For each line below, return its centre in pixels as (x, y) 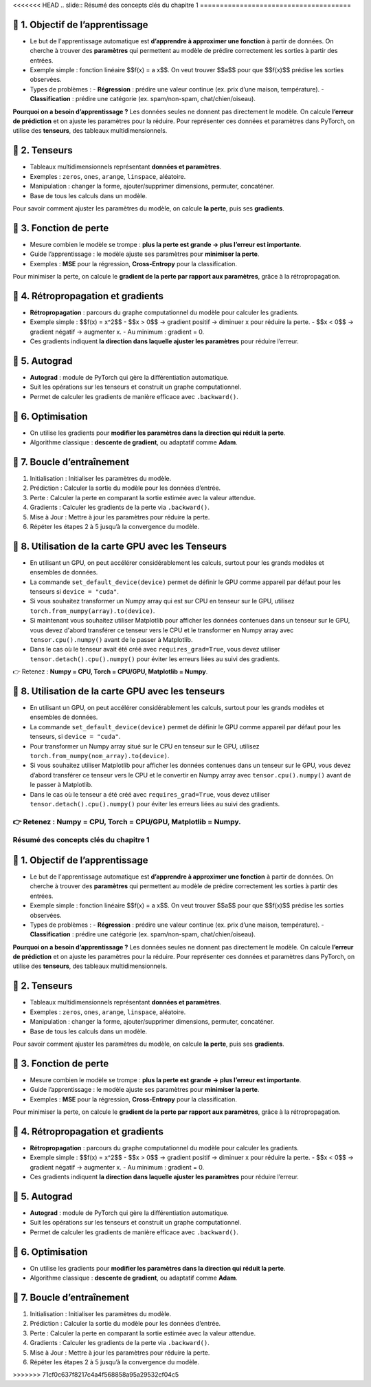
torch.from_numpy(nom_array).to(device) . (100, 755)
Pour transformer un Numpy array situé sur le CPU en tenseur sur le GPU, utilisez (145, 746)
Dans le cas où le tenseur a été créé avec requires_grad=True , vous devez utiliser (150, 794)
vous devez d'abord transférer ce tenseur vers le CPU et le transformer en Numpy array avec (162, 630)
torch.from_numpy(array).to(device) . (92, 611)
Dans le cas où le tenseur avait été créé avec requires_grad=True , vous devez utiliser (155, 649)
